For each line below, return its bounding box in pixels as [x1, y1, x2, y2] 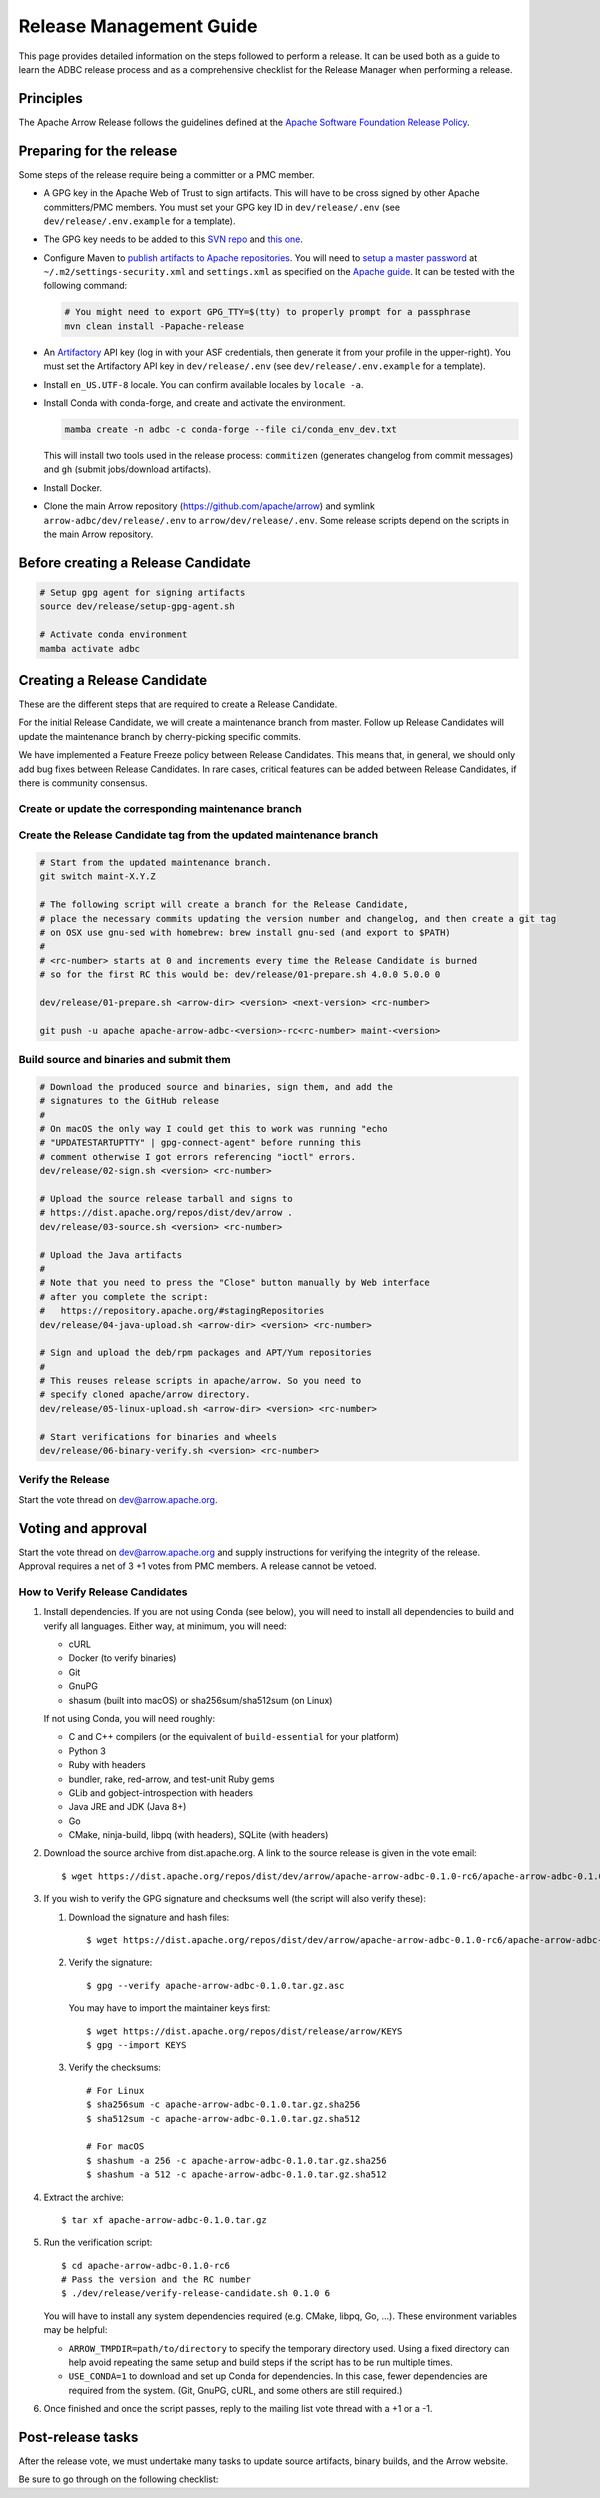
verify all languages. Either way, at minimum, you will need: [43, 1620, 287, 1632]
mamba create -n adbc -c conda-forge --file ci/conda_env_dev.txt [64, 424, 397, 435]
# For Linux [86, 2085, 145, 2096]
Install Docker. [43, 481, 103, 494]
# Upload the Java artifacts [39, 1249, 183, 1260]
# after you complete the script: [39, 1291, 209, 1302]
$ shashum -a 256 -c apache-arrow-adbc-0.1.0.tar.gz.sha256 [86, 2155, 387, 2166]
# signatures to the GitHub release [39, 1095, 220, 1107]
